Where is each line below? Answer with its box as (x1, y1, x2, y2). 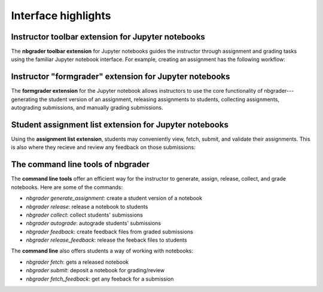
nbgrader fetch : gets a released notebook (26, 258, 129, 266)
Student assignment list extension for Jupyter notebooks (11, 120, 228, 130)
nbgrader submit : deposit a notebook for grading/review (26, 267, 164, 274)
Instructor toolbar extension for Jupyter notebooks (11, 32, 206, 42)
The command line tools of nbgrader (11, 159, 150, 170)
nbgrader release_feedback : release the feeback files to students (26, 236, 188, 244)
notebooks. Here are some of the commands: (11, 183, 123, 191)
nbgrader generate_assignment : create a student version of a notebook (26, 194, 203, 202)
